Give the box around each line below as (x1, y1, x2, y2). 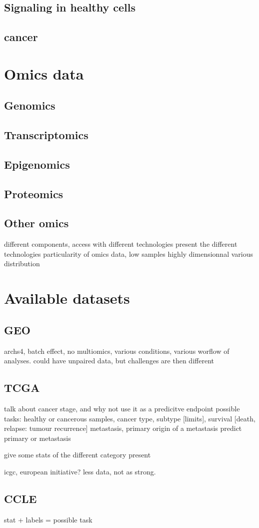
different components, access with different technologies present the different (4, 239, 237, 249)
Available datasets (4, 288, 130, 308)
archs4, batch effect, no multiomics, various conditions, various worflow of (4, 345, 229, 356)
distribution (4, 258, 40, 269)
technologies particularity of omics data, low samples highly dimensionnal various (4, 248, 253, 259)
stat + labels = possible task (4, 514, 92, 524)
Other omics (4, 215, 69, 231)
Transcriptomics (4, 127, 88, 143)
